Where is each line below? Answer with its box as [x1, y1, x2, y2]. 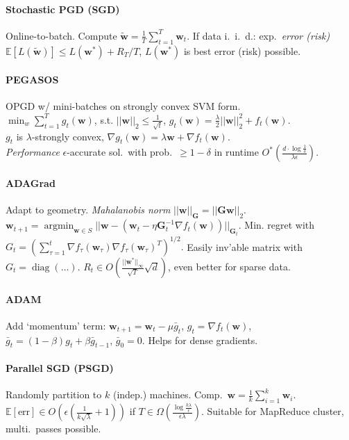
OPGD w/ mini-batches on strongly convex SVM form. [6, 99, 241, 113]
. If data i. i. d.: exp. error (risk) [187, 28, 330, 42]
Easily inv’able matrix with [187, 239, 303, 254]
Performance [6, 145, 60, 159]
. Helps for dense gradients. [142, 332, 258, 347]
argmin [44, 221, 74, 231]
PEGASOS [6, 72, 59, 87]
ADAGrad [6, 176, 56, 190]
